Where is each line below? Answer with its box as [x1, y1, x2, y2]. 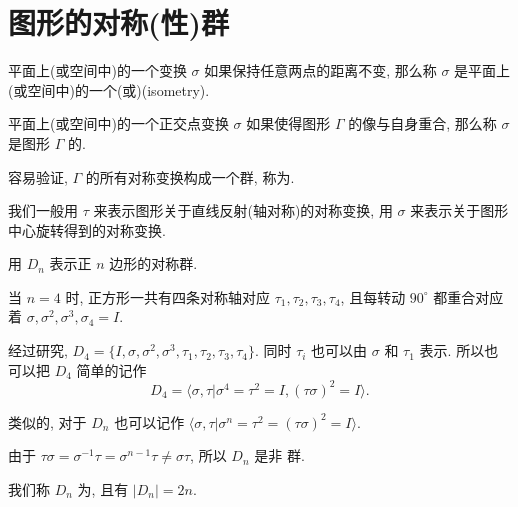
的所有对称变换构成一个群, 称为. [85, 166, 295, 187]
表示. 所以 [419, 340, 485, 361]
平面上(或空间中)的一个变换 [8, 60, 187, 81]
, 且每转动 [340, 286, 406, 307]
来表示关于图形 [410, 200, 509, 221]
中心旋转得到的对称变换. [8, 219, 166, 240]
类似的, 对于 [8, 411, 87, 432]
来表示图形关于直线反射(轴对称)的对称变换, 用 [93, 200, 393, 221]
